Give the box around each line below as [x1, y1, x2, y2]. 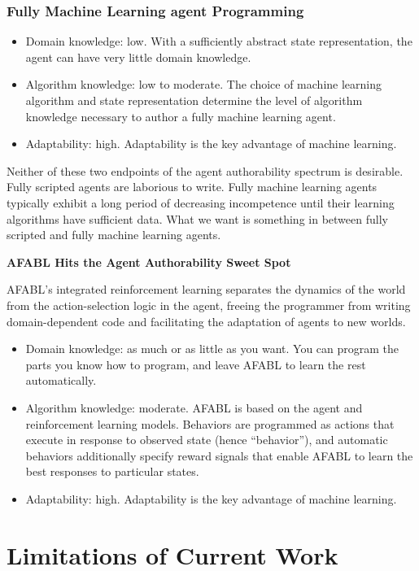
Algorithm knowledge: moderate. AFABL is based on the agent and [25, 399, 363, 416]
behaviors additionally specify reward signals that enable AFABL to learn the [25, 447, 413, 464]
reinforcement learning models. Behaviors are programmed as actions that [25, 415, 395, 432]
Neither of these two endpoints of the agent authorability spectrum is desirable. [7, 162, 404, 179]
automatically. [25, 372, 97, 389]
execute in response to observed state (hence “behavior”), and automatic [25, 431, 388, 448]
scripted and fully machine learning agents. [7, 226, 221, 243]
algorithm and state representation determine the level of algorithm [25, 92, 363, 108]
